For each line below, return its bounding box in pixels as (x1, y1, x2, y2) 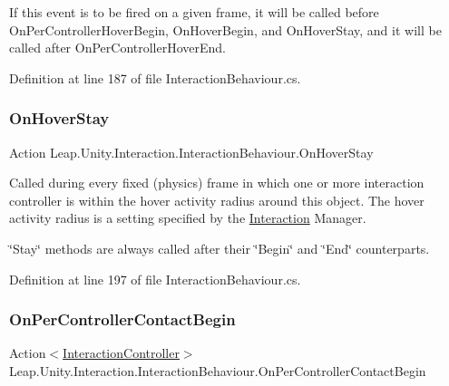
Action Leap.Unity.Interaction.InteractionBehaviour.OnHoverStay (9, 142, 374, 161)
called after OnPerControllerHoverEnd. (9, 38, 227, 57)
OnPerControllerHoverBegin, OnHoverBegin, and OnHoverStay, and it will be (9, 20, 442, 39)
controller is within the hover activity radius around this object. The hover (9, 190, 425, 209)
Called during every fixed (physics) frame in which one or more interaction (9, 173, 425, 192)
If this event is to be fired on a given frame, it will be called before (9, 3, 379, 21)
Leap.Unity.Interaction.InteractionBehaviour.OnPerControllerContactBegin (9, 361, 426, 380)
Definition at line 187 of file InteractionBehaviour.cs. (9, 68, 301, 87)
